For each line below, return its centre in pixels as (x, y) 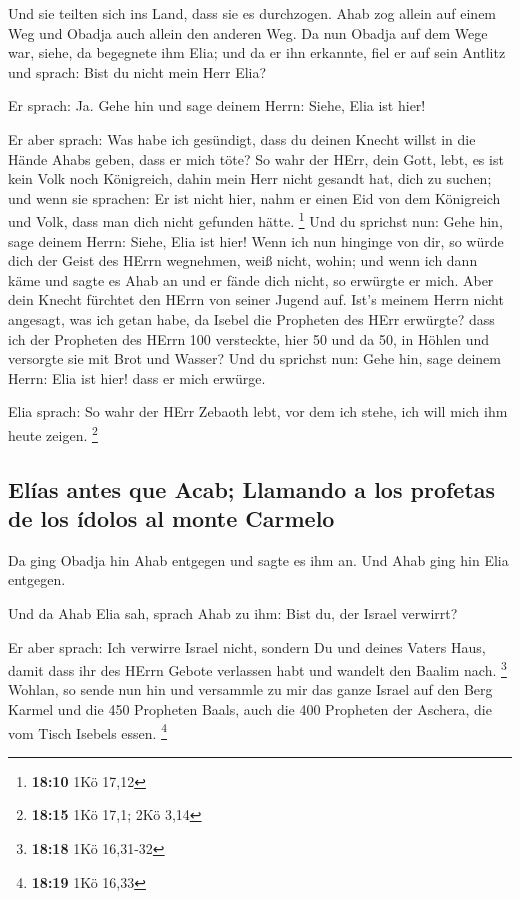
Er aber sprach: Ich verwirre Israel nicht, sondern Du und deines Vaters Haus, (247, 646)
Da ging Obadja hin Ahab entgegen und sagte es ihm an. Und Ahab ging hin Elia (258, 559)
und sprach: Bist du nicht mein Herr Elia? (137, 71)
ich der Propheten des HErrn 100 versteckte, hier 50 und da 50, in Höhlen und (249, 338)
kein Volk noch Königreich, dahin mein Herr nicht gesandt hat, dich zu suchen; (250, 178)
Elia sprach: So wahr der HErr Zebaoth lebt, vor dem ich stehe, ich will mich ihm (258, 411)
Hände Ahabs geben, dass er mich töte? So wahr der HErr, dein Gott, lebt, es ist (256, 158)
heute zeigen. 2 (53, 433)
